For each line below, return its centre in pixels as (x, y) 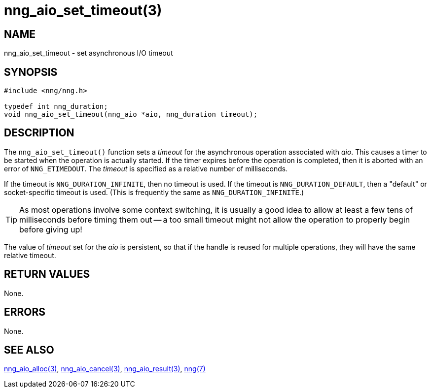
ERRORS (25, 312)
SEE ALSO (29, 350)
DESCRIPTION (39, 133)
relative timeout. (30, 255)
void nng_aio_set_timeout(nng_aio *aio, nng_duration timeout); (131, 114)
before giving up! (51, 229)
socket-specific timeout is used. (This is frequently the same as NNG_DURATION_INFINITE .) (154, 192)
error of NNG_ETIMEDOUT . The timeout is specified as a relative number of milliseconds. (146, 168)
